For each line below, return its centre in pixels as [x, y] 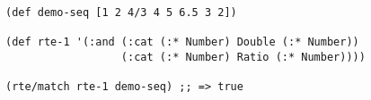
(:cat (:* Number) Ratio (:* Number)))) [243, 57]
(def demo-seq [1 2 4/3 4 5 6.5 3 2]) [121, 12]
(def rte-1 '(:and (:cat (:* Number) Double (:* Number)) [182, 42]
